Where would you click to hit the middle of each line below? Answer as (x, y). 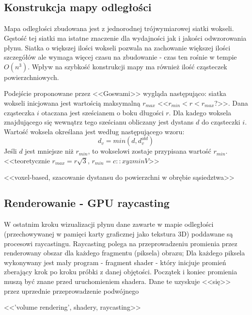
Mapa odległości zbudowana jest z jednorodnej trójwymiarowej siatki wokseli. (119, 28)
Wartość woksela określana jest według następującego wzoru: (94, 131)
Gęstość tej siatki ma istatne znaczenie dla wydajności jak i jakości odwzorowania (125, 38)
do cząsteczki (221, 122)
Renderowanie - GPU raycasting (87, 203)
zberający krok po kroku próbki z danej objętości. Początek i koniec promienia (121, 272)
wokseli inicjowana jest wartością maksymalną (72, 102)
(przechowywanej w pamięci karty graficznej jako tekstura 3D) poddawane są (118, 234)
